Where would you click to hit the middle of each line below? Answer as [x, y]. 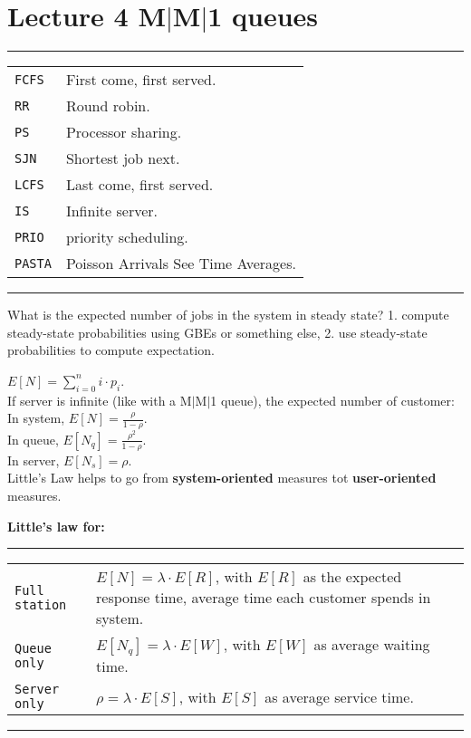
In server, [34, 460]
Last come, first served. [139, 185]
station [41, 604]
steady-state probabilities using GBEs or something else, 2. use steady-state [217, 332]
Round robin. [108, 106]
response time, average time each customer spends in [264, 598]
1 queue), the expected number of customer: [332, 400]
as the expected [352, 577]
